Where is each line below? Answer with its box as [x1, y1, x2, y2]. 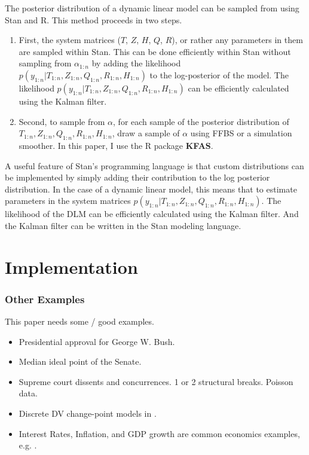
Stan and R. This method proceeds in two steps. [5, 13, 182, 26]
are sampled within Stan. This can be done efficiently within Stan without [19, 45, 291, 57]
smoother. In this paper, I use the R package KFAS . [19, 139, 213, 151]
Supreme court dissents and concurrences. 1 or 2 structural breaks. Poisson [19, 375, 293, 387]
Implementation [5, 254, 138, 279]
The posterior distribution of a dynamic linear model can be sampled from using [5, 2, 299, 14]
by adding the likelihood [91, 57, 181, 69]
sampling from [19, 57, 72, 69]
